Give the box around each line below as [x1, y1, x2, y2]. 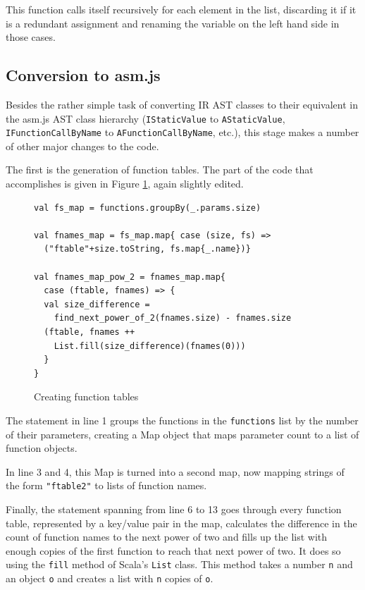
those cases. [6, 30, 56, 44]
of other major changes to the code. [6, 138, 159, 153]
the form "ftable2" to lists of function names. [6, 478, 207, 493]
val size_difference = [44, 299, 150, 309]
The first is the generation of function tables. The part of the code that [6, 162, 314, 177]
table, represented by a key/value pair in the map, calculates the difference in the [6, 515, 357, 530]
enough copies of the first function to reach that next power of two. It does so [6, 543, 341, 558]
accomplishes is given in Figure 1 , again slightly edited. [6, 176, 244, 191]
